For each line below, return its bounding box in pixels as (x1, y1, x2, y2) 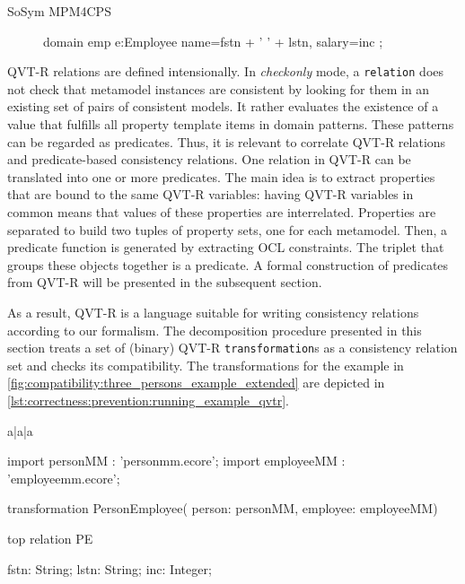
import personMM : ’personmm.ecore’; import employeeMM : (7, 451, 346, 470)
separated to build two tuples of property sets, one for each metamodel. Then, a (7, 220, 448, 239)
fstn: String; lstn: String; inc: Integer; (7, 559, 212, 578)
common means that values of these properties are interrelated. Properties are (7, 203, 436, 221)
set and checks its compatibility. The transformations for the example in (7, 355, 404, 374)
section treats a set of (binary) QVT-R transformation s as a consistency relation (7, 338, 458, 357)
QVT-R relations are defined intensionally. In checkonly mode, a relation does (7, 62, 444, 81)
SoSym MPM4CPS (7, 2, 111, 20)
